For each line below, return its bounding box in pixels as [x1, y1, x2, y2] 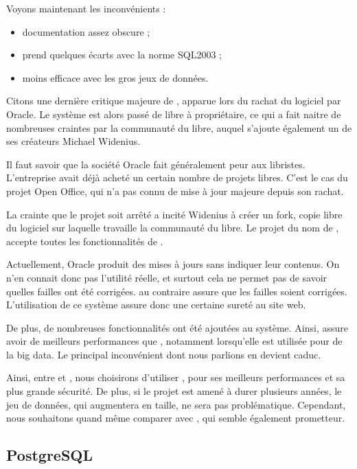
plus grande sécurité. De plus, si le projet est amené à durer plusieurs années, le [6, 384, 342, 398]
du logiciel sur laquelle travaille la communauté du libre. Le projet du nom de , [6, 220, 339, 235]
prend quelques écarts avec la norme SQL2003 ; [22, 47, 222, 62]
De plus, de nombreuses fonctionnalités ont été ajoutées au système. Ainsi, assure [6, 320, 348, 334]
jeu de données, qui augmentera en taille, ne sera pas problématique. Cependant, [6, 397, 346, 411]
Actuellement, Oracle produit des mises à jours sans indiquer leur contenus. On [6, 257, 340, 271]
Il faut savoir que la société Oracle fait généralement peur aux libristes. [6, 157, 306, 171]
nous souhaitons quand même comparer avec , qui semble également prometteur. [6, 411, 345, 425]
